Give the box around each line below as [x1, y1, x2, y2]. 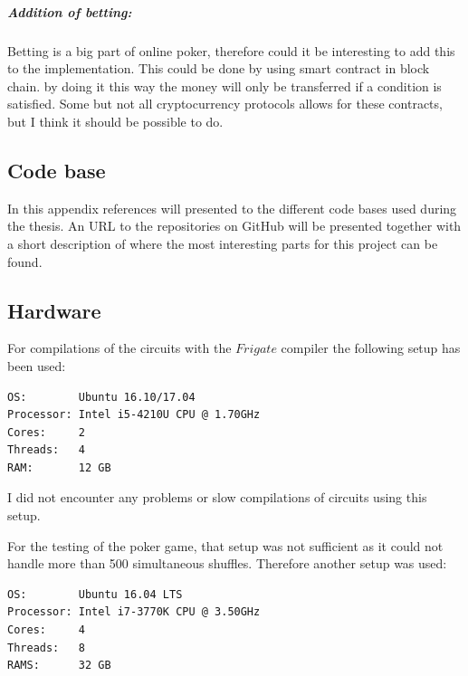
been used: [7, 356, 66, 375]
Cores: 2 [7, 425, 85, 439]
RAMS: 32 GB [7, 659, 111, 672]
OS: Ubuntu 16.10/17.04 [7, 390, 196, 404]
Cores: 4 [7, 624, 85, 637]
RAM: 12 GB [7, 461, 111, 474]
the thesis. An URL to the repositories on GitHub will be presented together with [7, 216, 462, 235]
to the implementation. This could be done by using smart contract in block [7, 59, 430, 78]
